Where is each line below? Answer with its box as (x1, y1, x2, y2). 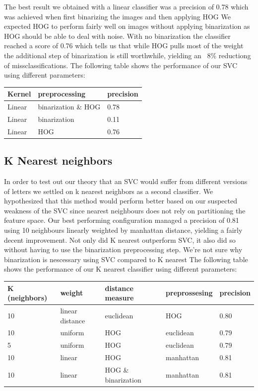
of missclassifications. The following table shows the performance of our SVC (4, 60, 238, 70)
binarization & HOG (38, 101, 101, 112)
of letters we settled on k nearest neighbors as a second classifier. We (4, 186, 213, 196)
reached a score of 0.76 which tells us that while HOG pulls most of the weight (4, 40, 244, 51)
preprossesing (166, 288, 213, 298)
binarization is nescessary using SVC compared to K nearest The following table (4, 254, 248, 264)
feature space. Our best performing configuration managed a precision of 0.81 (4, 215, 239, 225)
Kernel (7, 89, 31, 99)
